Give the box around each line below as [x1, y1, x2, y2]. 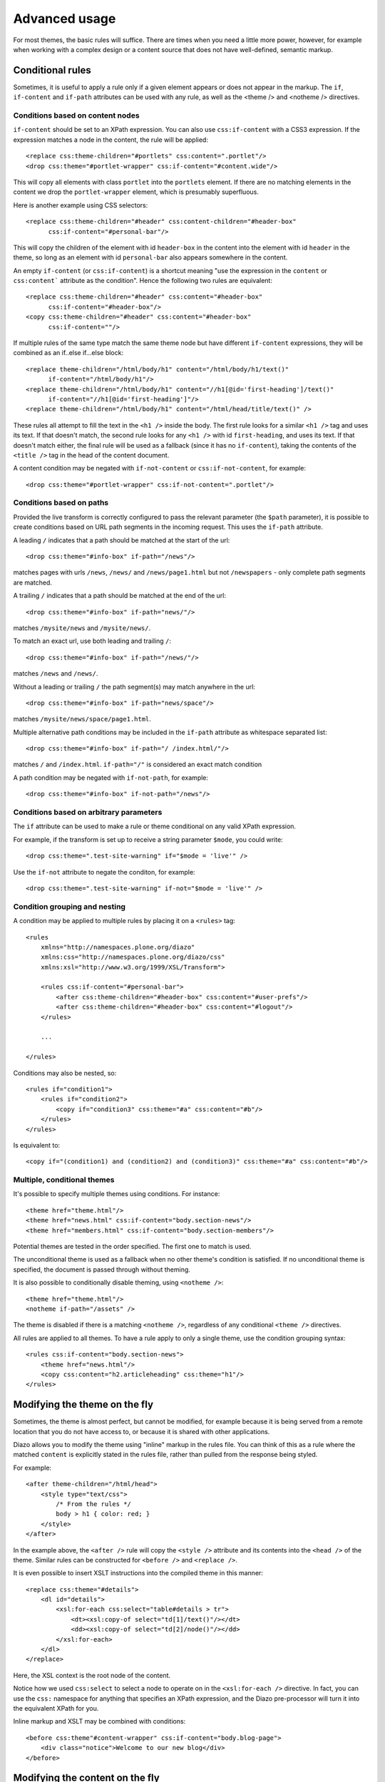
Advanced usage [13, 11, 116, 26]
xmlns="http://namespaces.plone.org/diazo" [40, 943, 195, 951]
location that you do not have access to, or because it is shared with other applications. [13, 1427, 270, 1436]
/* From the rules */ [56, 1500, 132, 1508]
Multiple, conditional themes [13, 1175, 115, 1185]
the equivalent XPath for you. [13, 1704, 99, 1712]
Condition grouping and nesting [13, 902, 126, 912]
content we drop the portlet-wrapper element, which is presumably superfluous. [13, 187, 260, 196]
